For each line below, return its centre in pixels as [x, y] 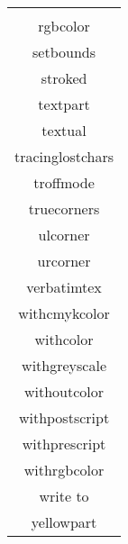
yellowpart [64, 522]
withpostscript [64, 417]
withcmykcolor [64, 313]
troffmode [64, 182]
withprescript [64, 444]
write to [64, 496]
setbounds [64, 52]
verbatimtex [64, 287]
